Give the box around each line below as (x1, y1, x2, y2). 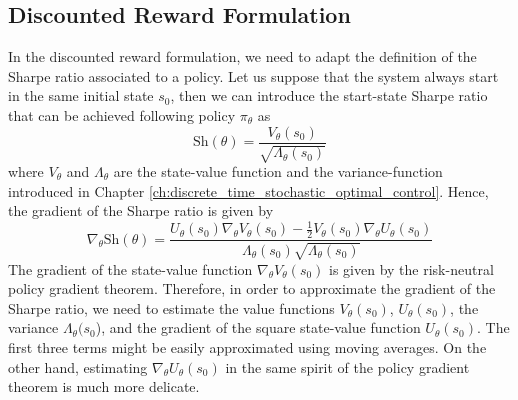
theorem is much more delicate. (8, 376, 200, 397)
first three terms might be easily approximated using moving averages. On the (8, 336, 487, 357)
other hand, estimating (8, 356, 148, 377)
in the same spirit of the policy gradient (225, 356, 470, 377)
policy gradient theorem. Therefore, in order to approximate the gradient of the (8, 278, 496, 299)
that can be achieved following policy (8, 104, 236, 125)
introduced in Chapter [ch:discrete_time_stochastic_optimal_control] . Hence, (8, 180, 489, 201)
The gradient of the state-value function (8, 258, 253, 279)
